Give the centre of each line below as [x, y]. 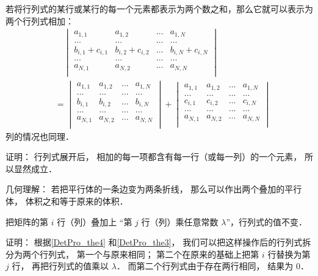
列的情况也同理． [40, 136]
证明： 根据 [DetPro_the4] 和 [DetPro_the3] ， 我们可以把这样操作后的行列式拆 [158, 242]
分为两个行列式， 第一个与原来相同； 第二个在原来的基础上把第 [132, 254]
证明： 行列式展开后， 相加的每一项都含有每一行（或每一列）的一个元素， [154, 157]
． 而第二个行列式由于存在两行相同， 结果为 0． [212, 266]
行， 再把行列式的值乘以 [60, 266]
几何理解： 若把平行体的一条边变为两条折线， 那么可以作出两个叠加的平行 [154, 189]
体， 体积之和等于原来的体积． [67, 201]
